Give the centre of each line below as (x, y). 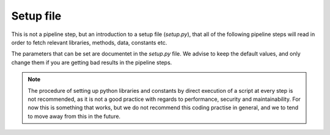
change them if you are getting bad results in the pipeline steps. (92, 62)
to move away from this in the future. (74, 116)
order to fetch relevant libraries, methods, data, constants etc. (89, 42)
